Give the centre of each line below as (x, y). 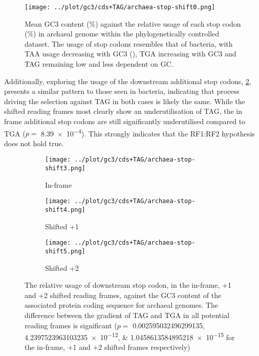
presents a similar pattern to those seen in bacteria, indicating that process (122, 91)
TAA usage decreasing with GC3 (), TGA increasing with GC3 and (131, 54)
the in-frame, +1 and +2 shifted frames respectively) (107, 347)
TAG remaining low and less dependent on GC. (99, 64)
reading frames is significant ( (71, 325)
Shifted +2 (62, 268)
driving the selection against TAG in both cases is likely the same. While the (125, 101)
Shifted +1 (62, 226)
